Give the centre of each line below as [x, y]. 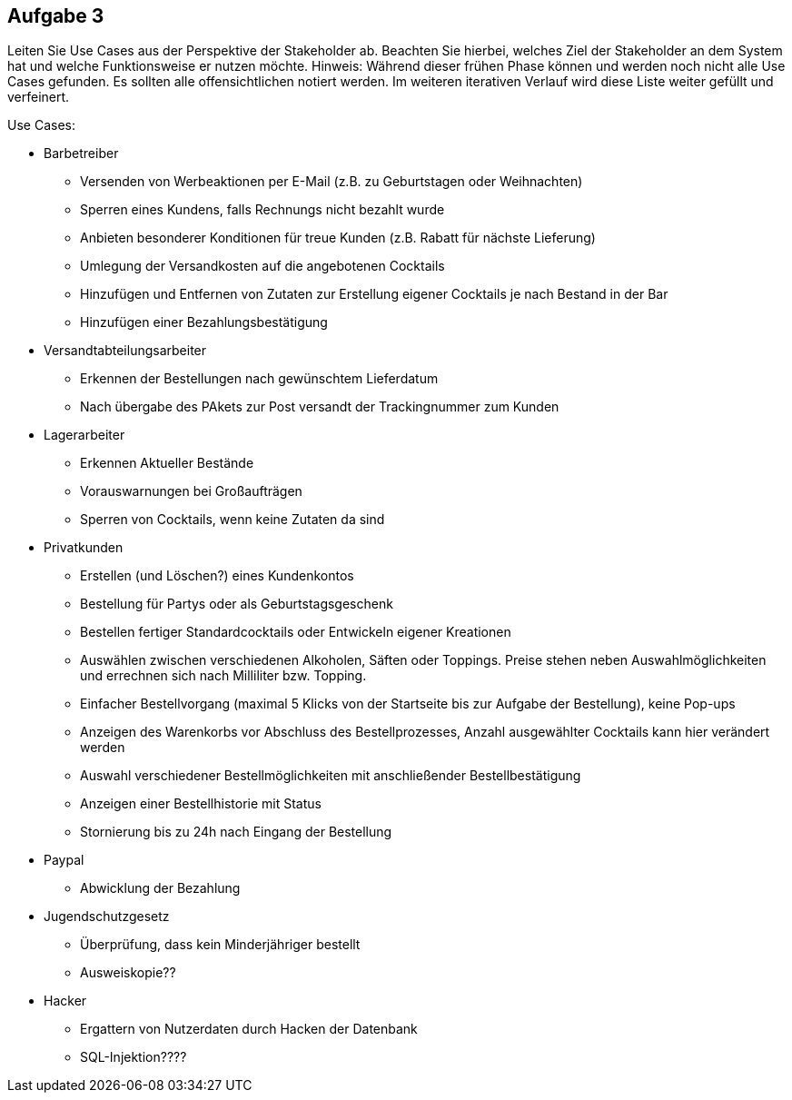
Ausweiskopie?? [128, 973]
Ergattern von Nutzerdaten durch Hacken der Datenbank [249, 1029]
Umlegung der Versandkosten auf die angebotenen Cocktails [262, 266]
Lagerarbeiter [84, 435]
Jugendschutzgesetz [107, 917]
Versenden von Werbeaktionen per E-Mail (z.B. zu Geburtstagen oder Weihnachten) [332, 182]
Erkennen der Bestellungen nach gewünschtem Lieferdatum [259, 379]
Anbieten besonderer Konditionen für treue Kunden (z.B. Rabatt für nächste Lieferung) [338, 238]
